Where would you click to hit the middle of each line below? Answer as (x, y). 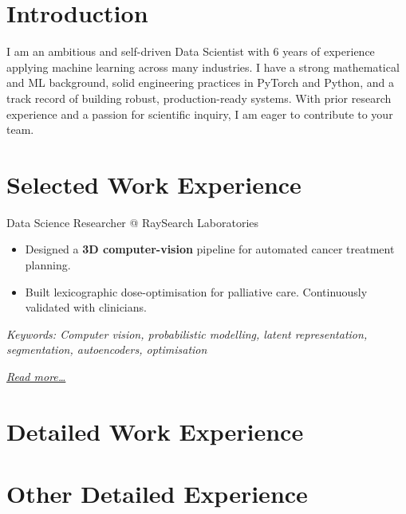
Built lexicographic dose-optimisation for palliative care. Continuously (196, 291)
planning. (48, 265)
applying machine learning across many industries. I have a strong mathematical (203, 67)
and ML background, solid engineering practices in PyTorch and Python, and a (200, 82)
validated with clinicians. (86, 307)
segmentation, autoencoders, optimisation (107, 349)
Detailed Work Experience (155, 431)
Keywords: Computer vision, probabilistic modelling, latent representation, (187, 334)
